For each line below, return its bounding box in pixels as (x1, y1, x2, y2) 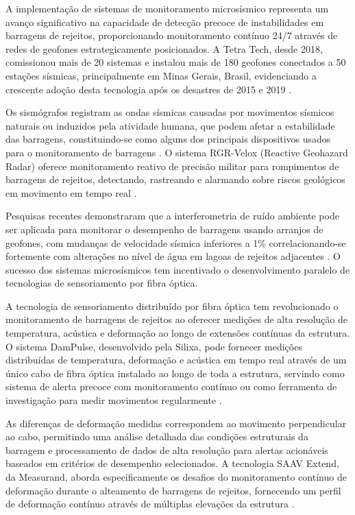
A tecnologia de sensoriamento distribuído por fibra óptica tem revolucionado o (5, 298, 339, 313)
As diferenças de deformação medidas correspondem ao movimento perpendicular (5, 416, 347, 430)
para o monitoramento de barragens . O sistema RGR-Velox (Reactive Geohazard (5, 145, 348, 159)
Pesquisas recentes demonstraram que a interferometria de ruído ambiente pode (5, 208, 339, 223)
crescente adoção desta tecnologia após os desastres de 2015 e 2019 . (5, 82, 292, 96)
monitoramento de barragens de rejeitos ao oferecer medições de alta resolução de (5, 312, 348, 326)
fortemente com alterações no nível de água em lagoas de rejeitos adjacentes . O (5, 249, 341, 263)
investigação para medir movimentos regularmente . (5, 393, 222, 407)
